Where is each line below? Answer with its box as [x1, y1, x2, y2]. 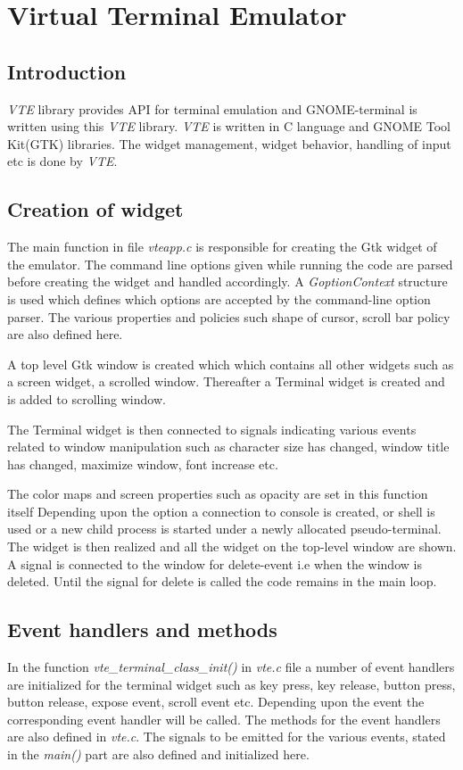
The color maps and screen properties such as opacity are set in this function [7, 484, 428, 503]
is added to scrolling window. [7, 389, 166, 408]
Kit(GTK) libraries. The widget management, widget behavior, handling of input [7, 134, 451, 153]
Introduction [7, 57, 127, 85]
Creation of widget [7, 195, 184, 223]
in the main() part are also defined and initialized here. [7, 745, 310, 764]
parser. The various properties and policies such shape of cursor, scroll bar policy [7, 307, 451, 326]
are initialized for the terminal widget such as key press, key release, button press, [7, 675, 456, 693]
